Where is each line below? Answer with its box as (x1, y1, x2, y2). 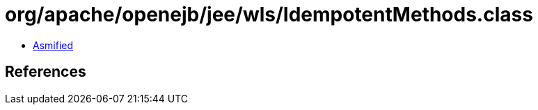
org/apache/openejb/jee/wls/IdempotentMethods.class (5, 3, 533, 26)
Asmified (33, 39, 74, 51)
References (5, 63, 86, 81)
